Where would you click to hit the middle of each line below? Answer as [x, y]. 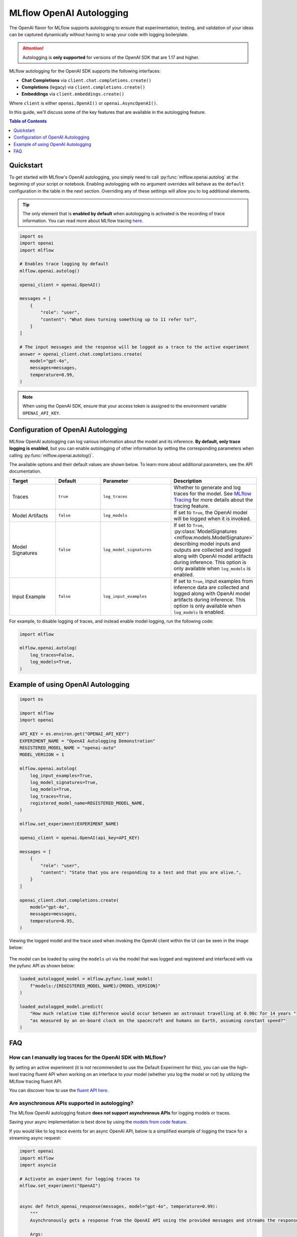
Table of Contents [28, 121]
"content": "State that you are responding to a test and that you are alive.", [141, 872]
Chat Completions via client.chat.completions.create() [87, 80]
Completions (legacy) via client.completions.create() [83, 87]
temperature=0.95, [52, 921]
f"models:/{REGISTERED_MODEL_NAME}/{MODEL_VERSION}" [95, 986]
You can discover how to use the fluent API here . [59, 1090]
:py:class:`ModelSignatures [205, 531]
